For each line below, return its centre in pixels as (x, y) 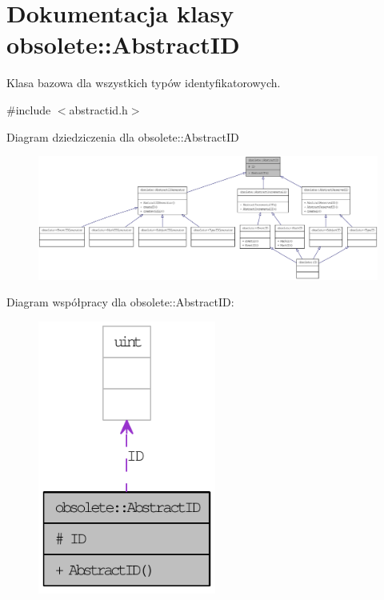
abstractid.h (98, 109)
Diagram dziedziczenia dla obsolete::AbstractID (123, 136)
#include (29, 109)
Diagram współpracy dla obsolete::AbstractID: (120, 302)
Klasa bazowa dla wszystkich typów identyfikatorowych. (144, 83)
